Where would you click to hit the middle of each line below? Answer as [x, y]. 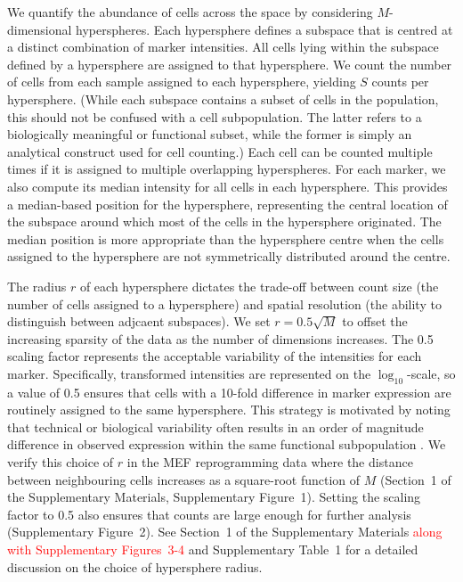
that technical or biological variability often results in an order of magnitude [215, 426]
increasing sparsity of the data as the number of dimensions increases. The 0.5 [220, 338]
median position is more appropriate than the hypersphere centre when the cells [226, 238]
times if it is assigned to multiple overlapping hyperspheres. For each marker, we [227, 169]
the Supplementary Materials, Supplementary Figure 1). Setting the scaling [214, 497]
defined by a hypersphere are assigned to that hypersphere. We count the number [230, 64]
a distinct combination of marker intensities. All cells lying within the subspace [223, 47]
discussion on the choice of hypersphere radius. [135, 566]
